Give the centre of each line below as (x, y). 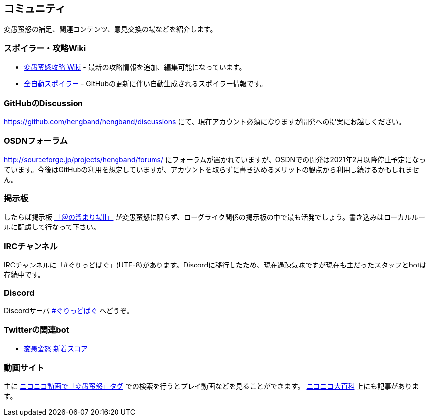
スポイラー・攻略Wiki (45, 48)
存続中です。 (24, 275)
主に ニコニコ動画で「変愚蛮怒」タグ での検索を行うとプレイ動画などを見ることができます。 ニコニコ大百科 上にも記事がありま (212, 386)
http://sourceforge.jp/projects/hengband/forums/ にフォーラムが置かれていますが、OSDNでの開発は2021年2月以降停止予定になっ (215, 159)
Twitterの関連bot (37, 330)
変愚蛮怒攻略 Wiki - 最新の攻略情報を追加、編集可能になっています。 (135, 67)
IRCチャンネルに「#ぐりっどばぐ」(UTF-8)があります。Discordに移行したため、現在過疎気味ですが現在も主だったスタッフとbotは (215, 265)
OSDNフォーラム (36, 141)
